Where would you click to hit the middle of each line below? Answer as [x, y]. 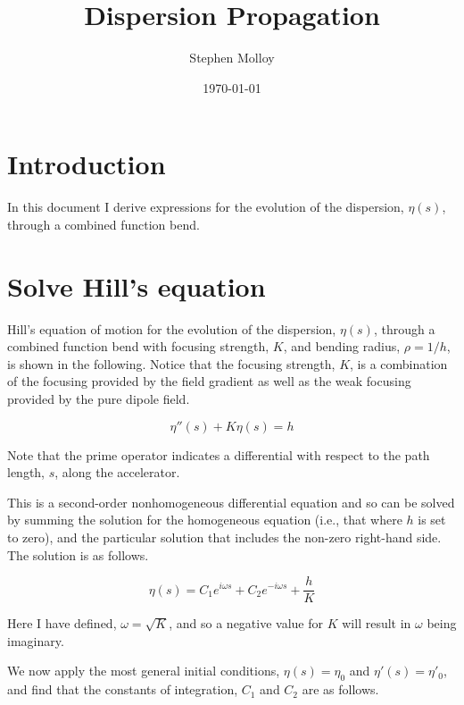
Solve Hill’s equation [137, 285]
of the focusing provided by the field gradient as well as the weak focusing [209, 381]
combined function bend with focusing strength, [138, 346]
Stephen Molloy [232, 58]
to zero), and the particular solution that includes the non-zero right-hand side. [224, 537]
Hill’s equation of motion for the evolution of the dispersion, [172, 328]
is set [432, 520]
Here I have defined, [62, 623]
